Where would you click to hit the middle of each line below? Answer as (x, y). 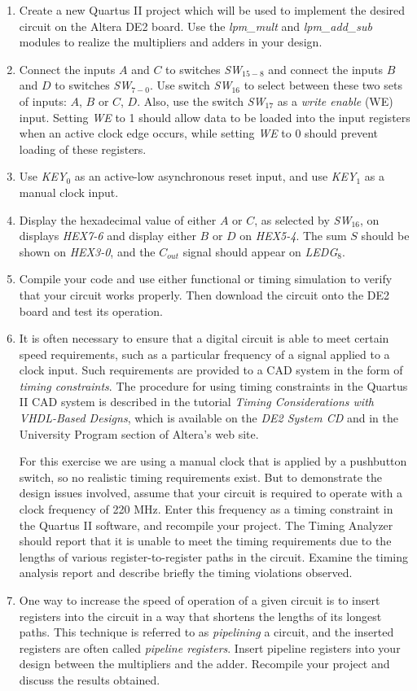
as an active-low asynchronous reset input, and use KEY (215, 176)
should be (385, 236)
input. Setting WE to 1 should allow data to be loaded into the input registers (215, 117)
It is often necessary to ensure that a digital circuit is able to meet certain (204, 338)
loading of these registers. (83, 149)
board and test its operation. (91, 311)
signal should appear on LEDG (260, 251)
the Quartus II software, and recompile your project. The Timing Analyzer (206, 525)
